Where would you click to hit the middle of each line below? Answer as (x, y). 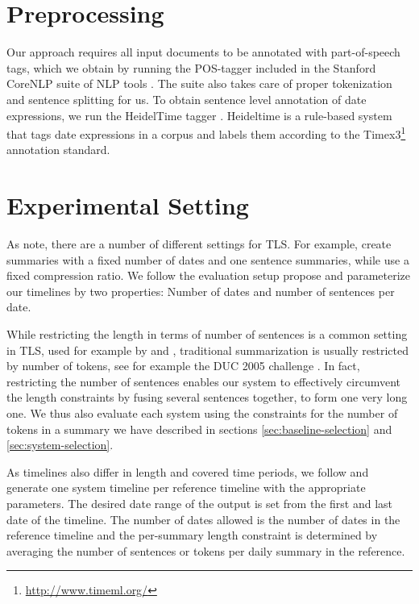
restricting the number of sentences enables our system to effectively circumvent (204, 381)
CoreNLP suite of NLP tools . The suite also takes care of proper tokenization (199, 83)
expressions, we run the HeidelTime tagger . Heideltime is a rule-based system (199, 115)
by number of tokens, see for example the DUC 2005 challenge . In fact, (183, 366)
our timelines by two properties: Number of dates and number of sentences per (201, 291)
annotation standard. (58, 150)
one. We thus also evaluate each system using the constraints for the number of (202, 413)
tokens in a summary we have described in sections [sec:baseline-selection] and (199, 429)
